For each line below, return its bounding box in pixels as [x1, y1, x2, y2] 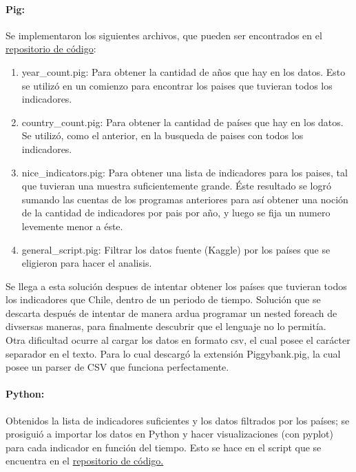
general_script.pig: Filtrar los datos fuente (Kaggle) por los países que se [21, 242, 331, 256]
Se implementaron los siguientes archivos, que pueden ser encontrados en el [6, 28, 322, 42]
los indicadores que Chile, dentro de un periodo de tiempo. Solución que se [6, 292, 321, 307]
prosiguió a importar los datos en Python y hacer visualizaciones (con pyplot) [6, 427, 333, 441]
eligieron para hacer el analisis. [21, 256, 152, 270]
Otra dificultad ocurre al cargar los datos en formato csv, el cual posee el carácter [6, 333, 350, 347]
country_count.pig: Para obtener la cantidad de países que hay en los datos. [21, 114, 344, 129]
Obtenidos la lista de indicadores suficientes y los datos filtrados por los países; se [6, 413, 350, 427]
